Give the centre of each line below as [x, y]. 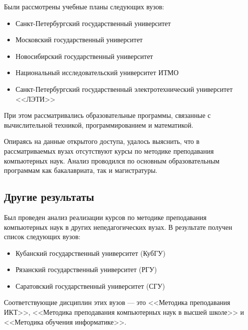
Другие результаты [49, 197]
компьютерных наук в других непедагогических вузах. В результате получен [118, 227]
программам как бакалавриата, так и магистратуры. [81, 170]
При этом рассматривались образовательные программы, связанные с [107, 115]
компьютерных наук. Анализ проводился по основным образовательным [112, 160]
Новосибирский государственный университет [84, 56]
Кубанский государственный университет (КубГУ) [90, 253]
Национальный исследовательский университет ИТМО [97, 72]
